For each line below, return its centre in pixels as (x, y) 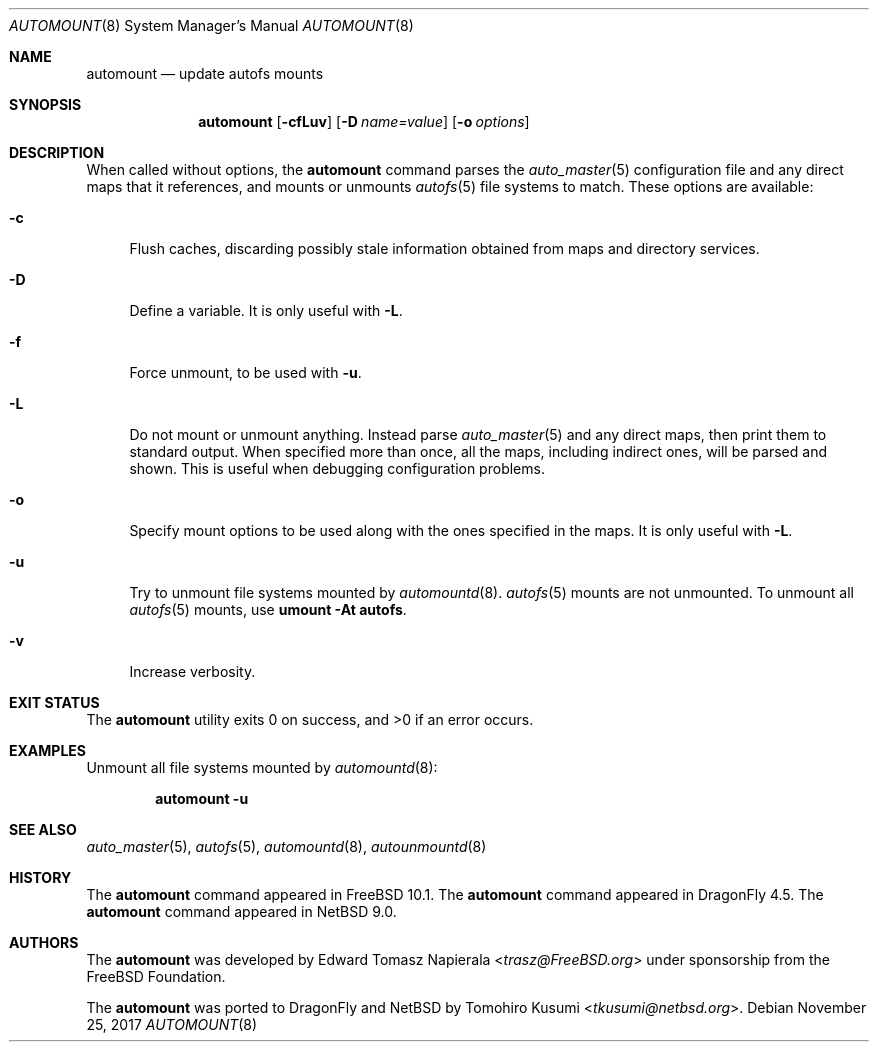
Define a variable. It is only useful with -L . (266, 310)
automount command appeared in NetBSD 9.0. (241, 911)
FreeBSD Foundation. (156, 976)
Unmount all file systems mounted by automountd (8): (262, 767)
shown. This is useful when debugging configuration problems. (337, 468)
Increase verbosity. (192, 671)
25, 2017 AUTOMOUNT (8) (172, 1024)
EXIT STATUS (54, 702)
